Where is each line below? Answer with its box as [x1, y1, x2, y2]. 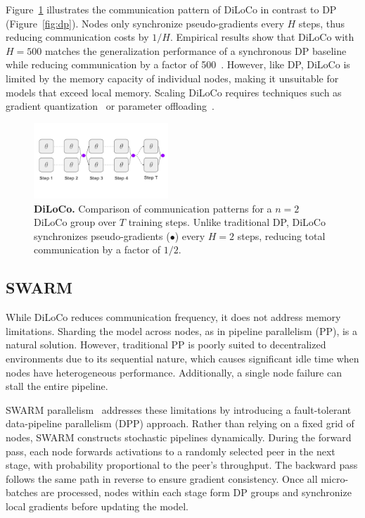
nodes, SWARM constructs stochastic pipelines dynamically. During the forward [6, 429, 352, 444]
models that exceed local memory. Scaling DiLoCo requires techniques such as [6, 84, 342, 99]
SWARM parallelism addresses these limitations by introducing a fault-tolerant [6, 402, 352, 417]
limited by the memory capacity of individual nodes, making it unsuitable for [6, 70, 339, 85]
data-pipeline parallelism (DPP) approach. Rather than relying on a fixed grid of [6, 416, 354, 431]
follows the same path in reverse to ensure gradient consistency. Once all [6, 471, 318, 486]
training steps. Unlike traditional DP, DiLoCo [128, 215, 326, 229]
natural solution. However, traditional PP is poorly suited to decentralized [6, 337, 326, 352]
